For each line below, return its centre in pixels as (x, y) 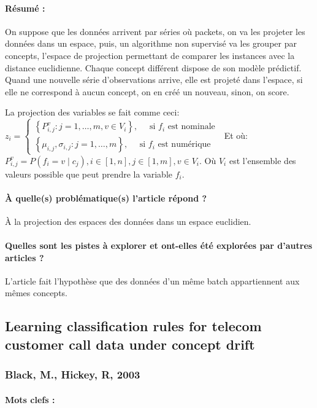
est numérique (184, 145)
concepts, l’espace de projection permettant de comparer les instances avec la (150, 55)
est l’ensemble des (262, 160)
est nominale (191, 127)
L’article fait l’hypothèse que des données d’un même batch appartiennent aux (152, 280)
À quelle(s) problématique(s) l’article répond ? (106, 198)
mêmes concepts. (36, 293)
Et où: (236, 135)
